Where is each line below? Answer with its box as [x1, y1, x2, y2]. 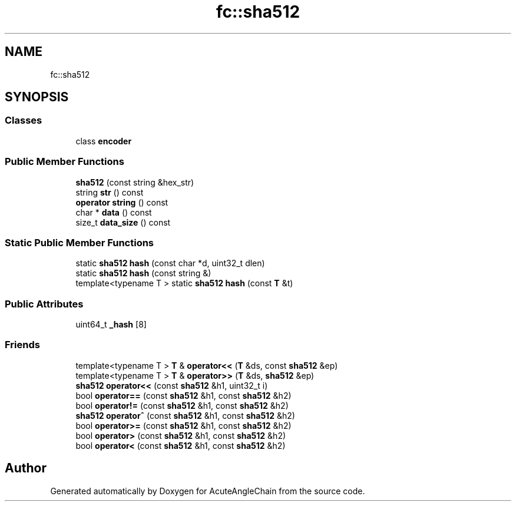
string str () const [75, 187, 144, 197]
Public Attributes [5, 297, 84, 310]
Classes [5, 114, 42, 127]
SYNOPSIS [5, 90, 69, 105]
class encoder [75, 135, 132, 146]
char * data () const [75, 207, 152, 217]
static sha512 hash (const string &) [75, 268, 211, 279]
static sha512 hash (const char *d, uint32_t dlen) [75, 258, 265, 269]
